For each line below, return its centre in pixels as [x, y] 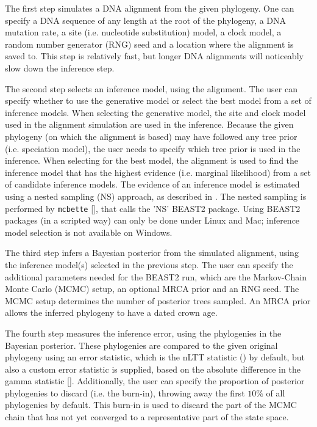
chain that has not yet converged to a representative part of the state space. [147, 417]
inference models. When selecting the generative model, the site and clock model [155, 112]
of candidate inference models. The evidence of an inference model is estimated [152, 184]
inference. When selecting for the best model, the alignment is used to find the [152, 160]
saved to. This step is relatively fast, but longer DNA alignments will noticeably [154, 56]
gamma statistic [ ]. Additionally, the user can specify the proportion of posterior [155, 381]
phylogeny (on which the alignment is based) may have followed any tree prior [151, 136]
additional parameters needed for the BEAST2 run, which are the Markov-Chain [156, 276]
